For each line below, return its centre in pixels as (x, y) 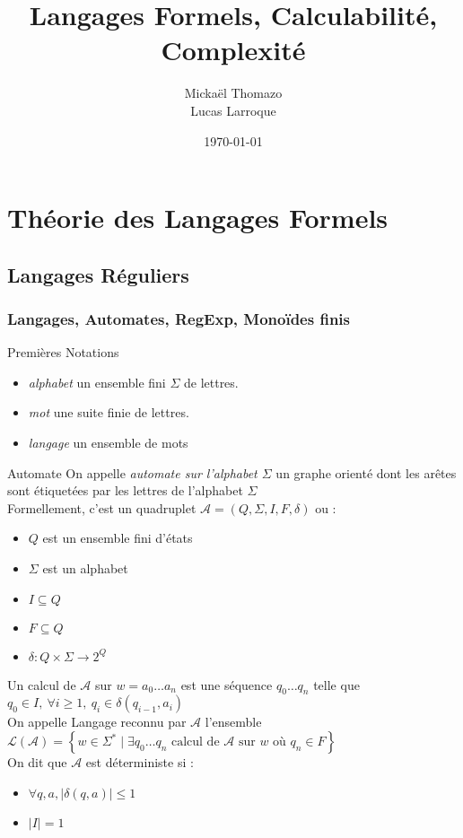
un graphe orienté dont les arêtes (366, 472)
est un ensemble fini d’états (118, 538)
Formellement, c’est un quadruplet (102, 507)
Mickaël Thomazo (233, 93)
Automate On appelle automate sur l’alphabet (132, 472)
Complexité (233, 50)
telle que (336, 684)
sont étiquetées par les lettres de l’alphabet (125, 490)
